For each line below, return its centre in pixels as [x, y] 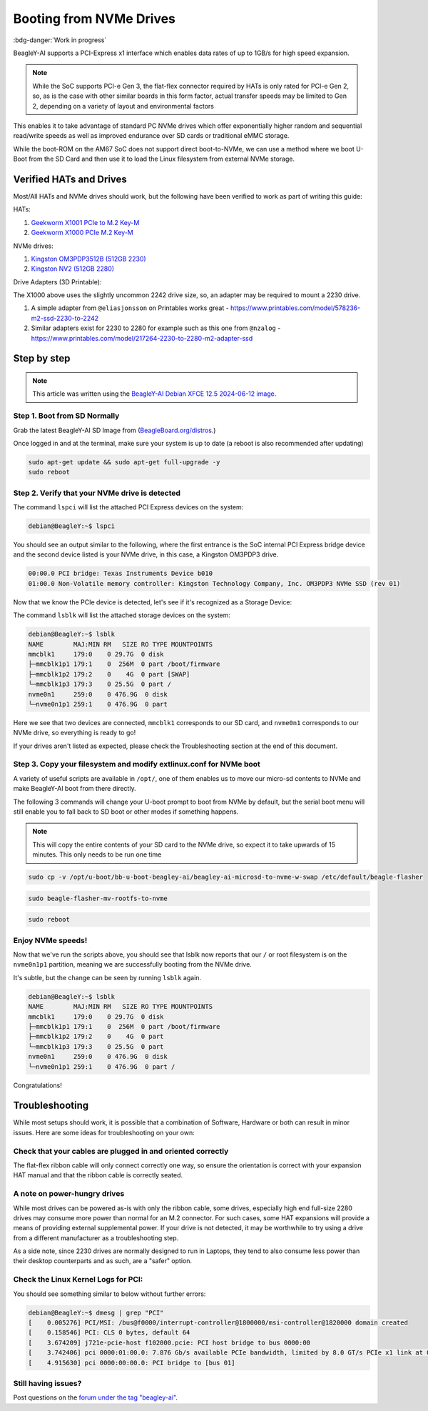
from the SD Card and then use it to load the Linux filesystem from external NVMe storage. [162, 159]
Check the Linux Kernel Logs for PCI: [78, 1280]
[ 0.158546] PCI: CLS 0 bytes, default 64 [109, 1333]
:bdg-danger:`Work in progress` [60, 40]
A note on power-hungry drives [69, 1194]
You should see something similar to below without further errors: [109, 1294]
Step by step [42, 358]
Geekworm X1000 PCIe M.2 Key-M [82, 233]
